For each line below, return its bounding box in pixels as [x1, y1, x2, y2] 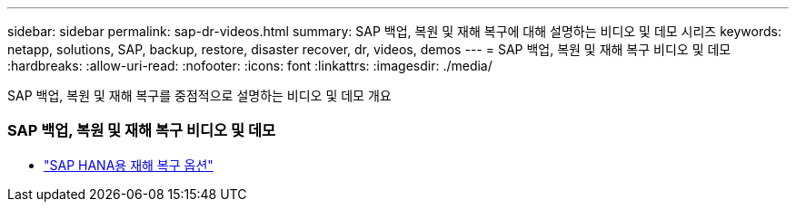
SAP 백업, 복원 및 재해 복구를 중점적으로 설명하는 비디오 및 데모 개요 [7, 88, 392, 103]
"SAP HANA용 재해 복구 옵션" [44, 157, 214, 173]
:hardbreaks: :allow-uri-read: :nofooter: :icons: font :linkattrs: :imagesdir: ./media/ [7, 58, 493, 73]
